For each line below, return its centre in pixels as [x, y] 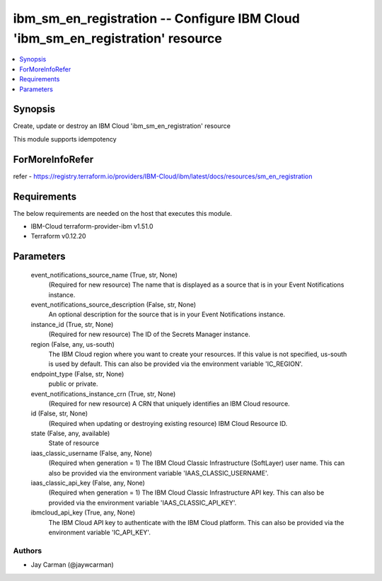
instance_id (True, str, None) [72, 324]
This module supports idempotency [65, 139]
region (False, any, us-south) [73, 344]
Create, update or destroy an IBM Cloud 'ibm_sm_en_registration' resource [122, 126]
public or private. [73, 384]
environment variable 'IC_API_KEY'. [100, 532]
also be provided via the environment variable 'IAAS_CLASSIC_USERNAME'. [158, 473]
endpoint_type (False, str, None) [77, 374]
